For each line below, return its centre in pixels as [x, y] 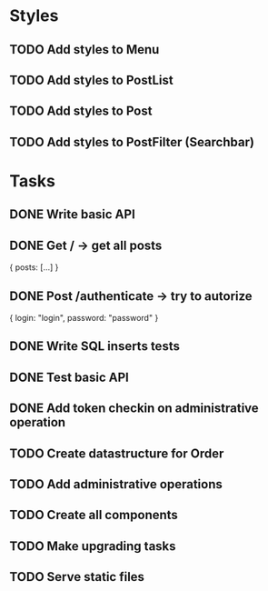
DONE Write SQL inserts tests [94, 346]
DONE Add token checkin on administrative [134, 409]
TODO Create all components [94, 515]
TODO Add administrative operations [116, 484]
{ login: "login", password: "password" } [84, 317]
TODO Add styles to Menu [84, 50]
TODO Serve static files [77, 577]
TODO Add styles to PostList [92, 80]
